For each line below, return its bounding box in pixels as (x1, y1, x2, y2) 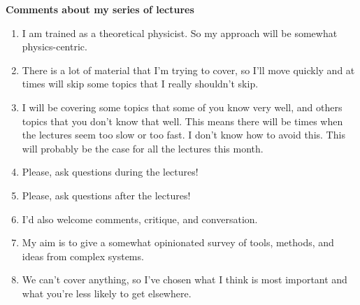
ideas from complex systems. (22, 248, 144, 263)
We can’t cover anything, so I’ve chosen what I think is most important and (22, 272, 347, 287)
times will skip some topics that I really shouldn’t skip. (22, 76, 259, 91)
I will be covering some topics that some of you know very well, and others (22, 99, 343, 114)
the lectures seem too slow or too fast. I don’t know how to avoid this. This (22, 127, 345, 142)
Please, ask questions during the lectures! (22, 164, 199, 179)
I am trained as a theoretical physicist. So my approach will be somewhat (22, 25, 338, 40)
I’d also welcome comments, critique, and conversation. (22, 211, 258, 226)
